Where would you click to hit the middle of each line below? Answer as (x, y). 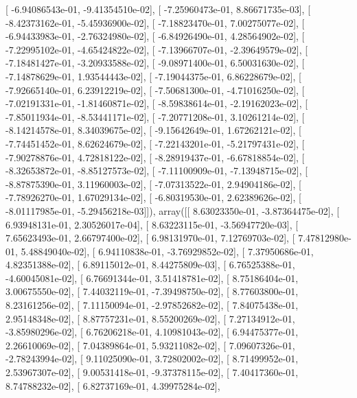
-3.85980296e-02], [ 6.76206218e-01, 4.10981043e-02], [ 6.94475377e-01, (152, 332)
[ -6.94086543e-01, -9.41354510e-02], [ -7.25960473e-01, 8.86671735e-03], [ (158, 9)
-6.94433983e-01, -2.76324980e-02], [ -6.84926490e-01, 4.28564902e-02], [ (155, 36)
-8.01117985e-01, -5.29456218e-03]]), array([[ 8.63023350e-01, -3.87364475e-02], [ (173, 210)
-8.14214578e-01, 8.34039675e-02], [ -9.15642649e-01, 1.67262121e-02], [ (153, 130)
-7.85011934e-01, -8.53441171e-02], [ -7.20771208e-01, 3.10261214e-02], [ (155, 116)
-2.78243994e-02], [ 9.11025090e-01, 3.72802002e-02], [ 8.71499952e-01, (152, 359)
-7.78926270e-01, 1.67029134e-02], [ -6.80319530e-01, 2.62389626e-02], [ (153, 197)
